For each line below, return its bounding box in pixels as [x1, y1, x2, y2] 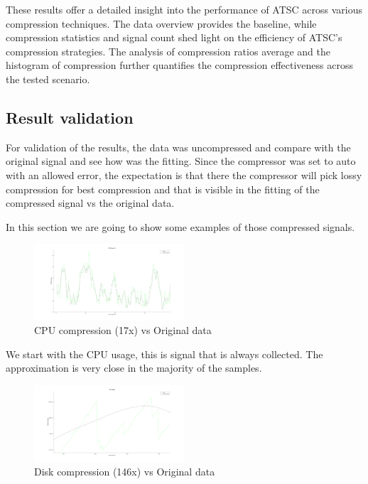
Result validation [6, 106, 134, 128]
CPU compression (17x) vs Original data [34, 323, 212, 338]
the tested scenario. [6, 71, 90, 86]
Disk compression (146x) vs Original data [34, 463, 215, 478]
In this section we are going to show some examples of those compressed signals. [6, 219, 355, 234]
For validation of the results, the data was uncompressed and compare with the [6, 139, 351, 154]
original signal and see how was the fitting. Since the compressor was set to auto [6, 154, 356, 168]
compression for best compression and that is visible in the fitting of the [6, 181, 320, 196]
